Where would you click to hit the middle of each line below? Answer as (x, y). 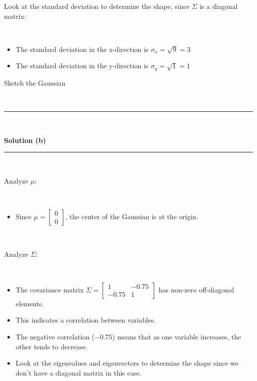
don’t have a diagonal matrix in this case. (79, 372)
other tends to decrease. (52, 346)
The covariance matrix (50, 289)
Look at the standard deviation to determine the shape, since (97, 6)
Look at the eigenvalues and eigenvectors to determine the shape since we (127, 363)
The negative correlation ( (55, 336)
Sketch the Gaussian (35, 82)
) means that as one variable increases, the (177, 336)
